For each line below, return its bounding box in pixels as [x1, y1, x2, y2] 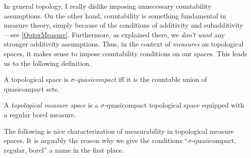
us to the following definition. [4, 58, 91, 68]
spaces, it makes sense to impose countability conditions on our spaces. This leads [4, 48, 247, 58]
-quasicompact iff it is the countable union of [74, 74, 207, 84]
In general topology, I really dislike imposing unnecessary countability [4, 1, 212, 11]
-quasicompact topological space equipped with [104, 100, 244, 110]
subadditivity [204, 20, 243, 30]
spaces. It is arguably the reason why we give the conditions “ [4, 135, 188, 145]
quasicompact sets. [4, 83, 60, 94]
